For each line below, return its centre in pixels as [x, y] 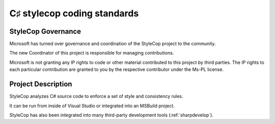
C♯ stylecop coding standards [74, 13]
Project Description [41, 84]
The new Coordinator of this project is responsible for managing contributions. [92, 53]
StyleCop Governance [45, 31]
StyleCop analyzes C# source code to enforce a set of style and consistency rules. [96, 96]
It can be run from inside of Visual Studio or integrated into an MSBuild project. [92, 106]
